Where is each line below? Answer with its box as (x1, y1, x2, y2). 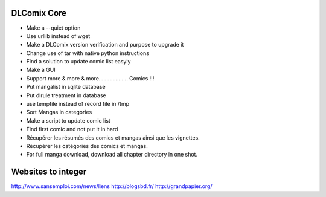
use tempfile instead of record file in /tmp (26, 100, 130, 108)
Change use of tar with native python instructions (26, 49, 149, 57)
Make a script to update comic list (26, 117, 111, 124)
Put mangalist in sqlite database (26, 83, 106, 91)
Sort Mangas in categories (26, 109, 92, 116)
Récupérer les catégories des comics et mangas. (26, 142, 148, 149)
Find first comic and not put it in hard (26, 126, 118, 133)
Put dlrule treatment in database (26, 91, 106, 99)
